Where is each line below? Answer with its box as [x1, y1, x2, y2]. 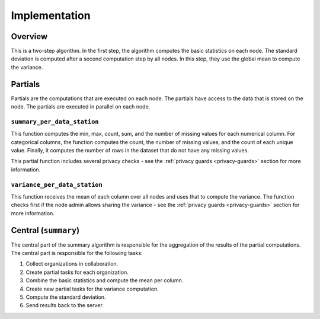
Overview [11, 31, 48, 42]
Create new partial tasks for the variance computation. [25, 285, 159, 292]
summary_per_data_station [11, 117, 99, 126]
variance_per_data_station [11, 181, 103, 189]
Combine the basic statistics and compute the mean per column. [25, 277, 184, 284]
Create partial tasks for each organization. [25, 269, 129, 276]
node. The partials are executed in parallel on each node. [11, 103, 151, 110]
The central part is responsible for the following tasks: [11, 250, 143, 257]
